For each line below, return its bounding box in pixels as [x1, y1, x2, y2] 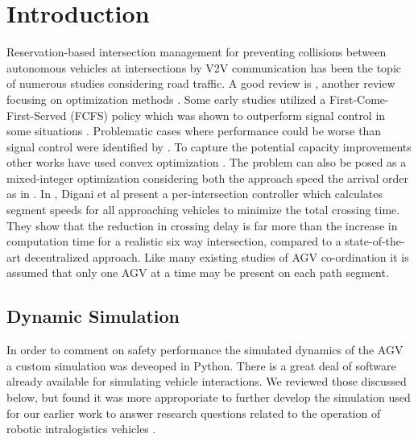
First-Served [6, 106, 67, 123]
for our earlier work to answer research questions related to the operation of [6, 404, 381, 421]
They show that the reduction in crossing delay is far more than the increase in [6, 217, 398, 233]
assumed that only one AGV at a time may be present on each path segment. [6, 264, 389, 281]
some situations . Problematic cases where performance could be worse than [6, 122, 382, 139]
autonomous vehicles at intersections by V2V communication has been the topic [6, 59, 401, 76]
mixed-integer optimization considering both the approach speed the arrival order [6, 169, 409, 186]
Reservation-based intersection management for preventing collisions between [6, 43, 387, 60]
